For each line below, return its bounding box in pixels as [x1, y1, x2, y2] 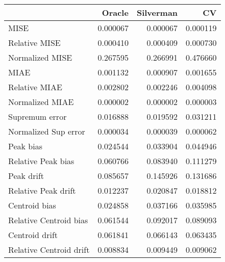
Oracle [102, 7, 129, 18]
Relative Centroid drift [8, 244, 90, 255]
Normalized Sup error [8, 125, 85, 137]
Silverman [136, 7, 178, 18]
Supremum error [8, 111, 67, 122]
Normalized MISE [8, 51, 72, 63]
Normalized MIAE [8, 96, 74, 108]
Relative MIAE [8, 81, 62, 93]
